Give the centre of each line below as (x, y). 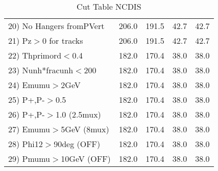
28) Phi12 (26, 144)
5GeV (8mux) (85, 129)
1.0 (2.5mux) (78, 114)
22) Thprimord (35, 55)
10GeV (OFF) (86, 159)
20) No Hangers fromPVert (56, 26)
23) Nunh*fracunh (41, 70)
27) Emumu (29, 129)
